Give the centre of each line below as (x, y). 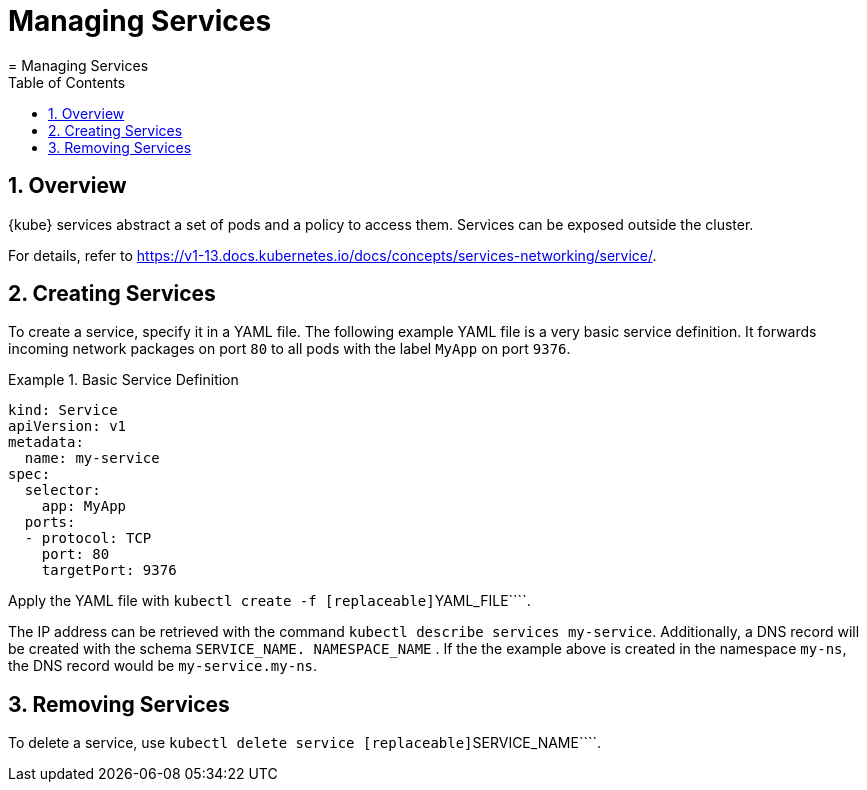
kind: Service (63, 410)
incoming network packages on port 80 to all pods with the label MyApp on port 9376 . (289, 349)
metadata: (46, 442)
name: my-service (92, 458)
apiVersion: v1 (67, 426)
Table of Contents (67, 82)
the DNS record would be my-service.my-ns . (163, 666)
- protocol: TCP (88, 538)
